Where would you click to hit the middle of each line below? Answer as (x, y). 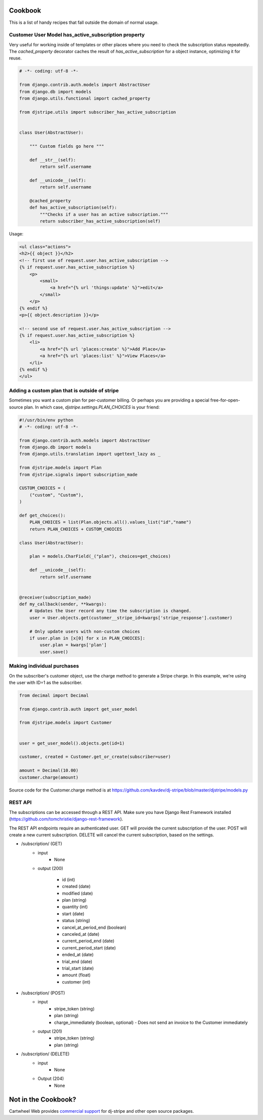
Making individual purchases (44, 666)
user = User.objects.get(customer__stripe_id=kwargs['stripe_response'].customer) (131, 618)
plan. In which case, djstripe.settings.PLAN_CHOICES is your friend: (92, 407)
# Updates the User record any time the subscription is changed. (111, 611)
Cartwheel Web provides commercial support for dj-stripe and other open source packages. (102, 1111)
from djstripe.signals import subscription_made (78, 474)
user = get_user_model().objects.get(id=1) (72, 743)
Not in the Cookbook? (43, 1099)
